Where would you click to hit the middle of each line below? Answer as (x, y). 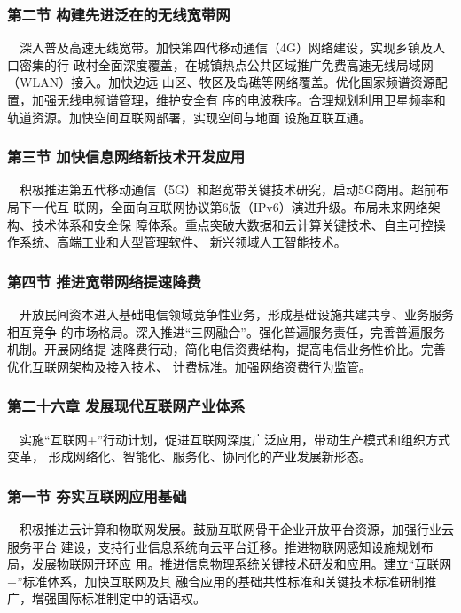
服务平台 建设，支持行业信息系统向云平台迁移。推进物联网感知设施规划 (214, 546)
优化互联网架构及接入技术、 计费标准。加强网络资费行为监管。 (189, 366)
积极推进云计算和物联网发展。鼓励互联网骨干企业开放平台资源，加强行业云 (236, 529)
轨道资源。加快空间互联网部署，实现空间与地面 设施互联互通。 (189, 117)
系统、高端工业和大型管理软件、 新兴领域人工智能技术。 (183, 242)
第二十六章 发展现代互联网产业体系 (126, 406)
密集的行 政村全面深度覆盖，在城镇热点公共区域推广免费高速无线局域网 (226, 64)
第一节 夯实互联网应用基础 (97, 495)
